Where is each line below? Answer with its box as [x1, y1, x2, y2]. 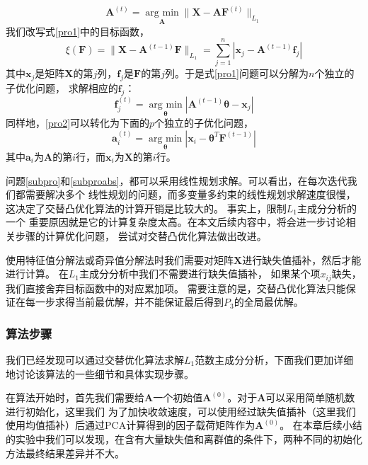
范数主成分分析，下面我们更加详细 [195, 352, 354, 367]
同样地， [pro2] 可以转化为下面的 [6, 115, 150, 130]
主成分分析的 [297, 200, 357, 215]
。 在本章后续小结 [280, 418, 362, 432]
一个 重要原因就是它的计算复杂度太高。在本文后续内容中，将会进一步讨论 [6, 214, 346, 229]
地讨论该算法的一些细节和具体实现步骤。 [6, 366, 194, 381]
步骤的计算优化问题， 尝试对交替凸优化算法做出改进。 [15, 228, 267, 243]
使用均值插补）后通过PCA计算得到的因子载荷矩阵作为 [6, 418, 255, 432]
